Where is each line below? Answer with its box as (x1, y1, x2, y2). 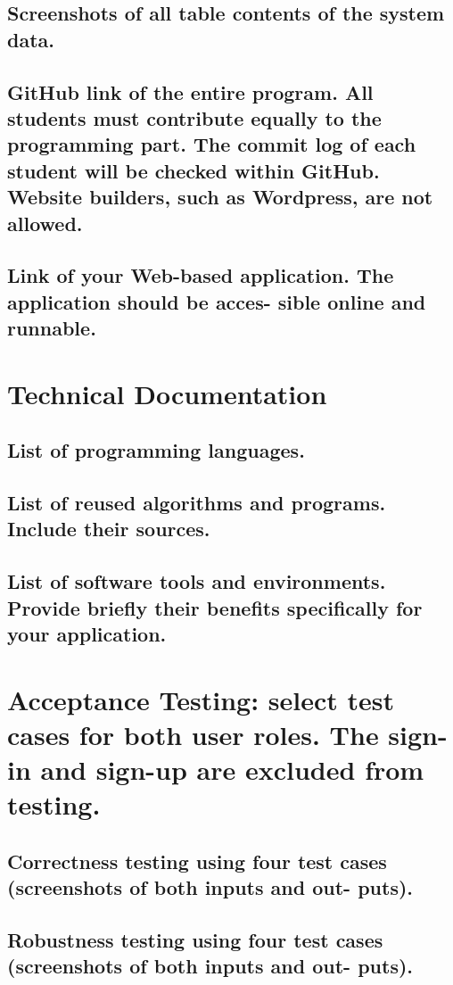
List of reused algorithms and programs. (7, 489, 386, 517)
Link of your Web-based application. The (7, 261, 394, 289)
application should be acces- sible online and (7, 287, 426, 315)
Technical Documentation (7, 375, 327, 411)
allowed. (7, 209, 83, 236)
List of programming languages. (7, 436, 305, 464)
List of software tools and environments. (7, 567, 386, 595)
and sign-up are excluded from (40, 750, 424, 787)
